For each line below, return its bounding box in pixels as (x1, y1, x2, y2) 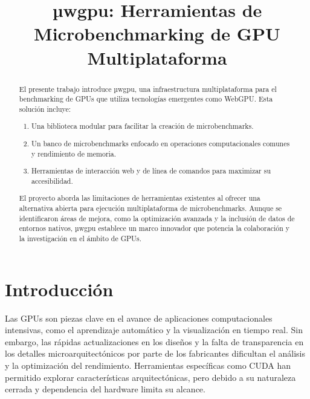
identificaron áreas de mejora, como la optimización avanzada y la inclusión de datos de (19, 213, 295, 223)
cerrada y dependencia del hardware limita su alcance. (5, 383, 205, 395)
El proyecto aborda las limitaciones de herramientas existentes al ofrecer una (19, 193, 260, 203)
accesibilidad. (31, 175, 73, 186)
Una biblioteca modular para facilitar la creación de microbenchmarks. (31, 121, 254, 131)
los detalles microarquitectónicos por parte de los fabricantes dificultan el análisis (5, 347, 305, 360)
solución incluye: (19, 103, 71, 114)
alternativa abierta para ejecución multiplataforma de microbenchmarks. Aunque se (19, 203, 282, 213)
